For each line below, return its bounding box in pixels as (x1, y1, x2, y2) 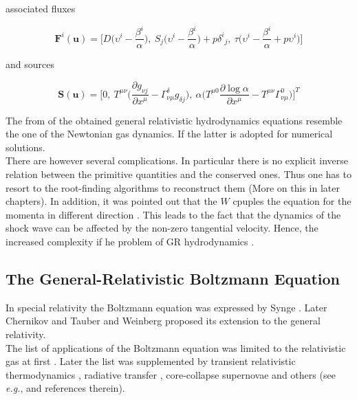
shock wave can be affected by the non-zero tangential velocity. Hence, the (6, 221, 318, 235)
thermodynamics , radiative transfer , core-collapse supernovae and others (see (6, 367, 336, 381)
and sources (6, 57, 54, 71)
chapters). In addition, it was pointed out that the (6, 194, 217, 208)
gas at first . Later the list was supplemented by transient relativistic (6, 354, 296, 368)
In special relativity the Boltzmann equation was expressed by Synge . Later (6, 300, 327, 314)
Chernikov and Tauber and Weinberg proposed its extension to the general (6, 313, 321, 328)
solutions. (6, 140, 45, 154)
